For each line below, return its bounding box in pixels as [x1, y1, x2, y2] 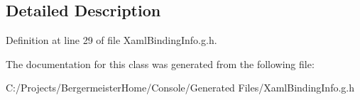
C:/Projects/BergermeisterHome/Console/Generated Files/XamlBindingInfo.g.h [6, 80, 354, 95]
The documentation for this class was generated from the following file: [6, 56, 315, 71]
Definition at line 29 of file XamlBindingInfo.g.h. [6, 33, 217, 48]
